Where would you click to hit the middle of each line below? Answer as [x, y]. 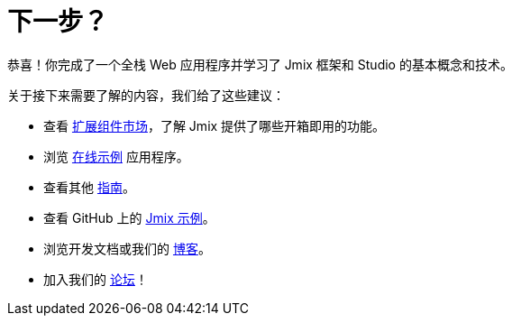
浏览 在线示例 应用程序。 [116, 156]
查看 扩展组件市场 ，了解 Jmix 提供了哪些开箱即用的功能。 [215, 125]
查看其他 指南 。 [89, 187]
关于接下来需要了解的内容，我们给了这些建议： [146, 95]
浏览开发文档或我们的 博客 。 [127, 248]
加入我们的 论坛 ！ [96, 279]
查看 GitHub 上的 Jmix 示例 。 [129, 217]
